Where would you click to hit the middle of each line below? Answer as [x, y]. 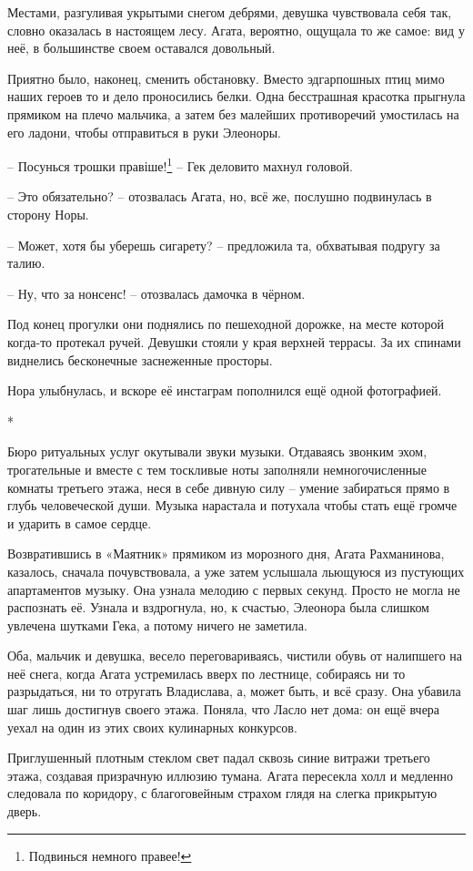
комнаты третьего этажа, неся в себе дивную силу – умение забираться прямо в [229, 487]
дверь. [25, 811]
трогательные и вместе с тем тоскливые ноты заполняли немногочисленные [217, 469]
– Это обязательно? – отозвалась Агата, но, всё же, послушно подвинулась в [220, 196]
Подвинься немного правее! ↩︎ [110, 855]
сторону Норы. [48, 214]
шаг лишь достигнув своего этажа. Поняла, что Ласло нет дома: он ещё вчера [224, 709]
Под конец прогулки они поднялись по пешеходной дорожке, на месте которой [226, 324]
